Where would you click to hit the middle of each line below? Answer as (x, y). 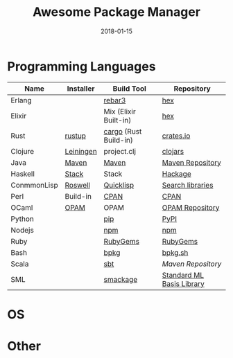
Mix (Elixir (120, 111)
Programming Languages (81, 66)
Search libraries (188, 185)
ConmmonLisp (34, 185)
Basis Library (183, 283)
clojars (173, 151)
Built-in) (118, 120)
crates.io (176, 136)
